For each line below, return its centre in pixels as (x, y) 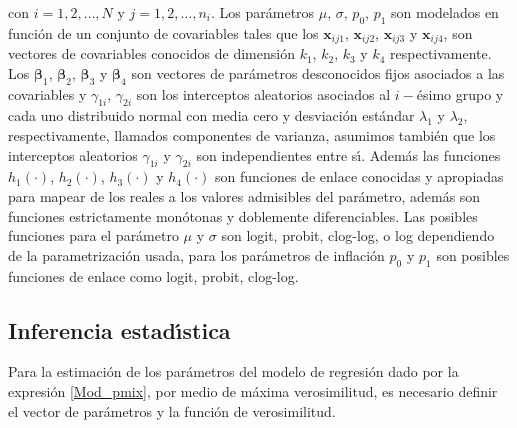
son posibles (473, 254)
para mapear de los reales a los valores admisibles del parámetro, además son (244, 196)
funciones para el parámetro (93, 235)
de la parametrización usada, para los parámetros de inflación (196, 254)
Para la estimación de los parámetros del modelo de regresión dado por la (233, 371)
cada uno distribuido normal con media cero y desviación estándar (211, 115)
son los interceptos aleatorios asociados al (263, 93)
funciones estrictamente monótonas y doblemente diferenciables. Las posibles (243, 215)
